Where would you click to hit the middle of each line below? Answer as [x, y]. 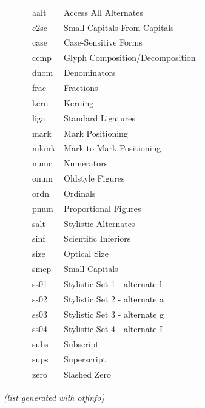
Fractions [81, 87]
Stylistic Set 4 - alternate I [113, 329]
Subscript [81, 344]
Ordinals [80, 193]
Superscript [85, 359]
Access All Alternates [104, 12]
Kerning [79, 102]
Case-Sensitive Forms [103, 42]
